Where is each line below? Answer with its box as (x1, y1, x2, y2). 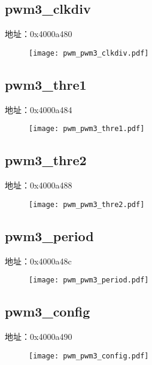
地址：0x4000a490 (5, 330, 72, 343)
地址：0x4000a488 (5, 179, 72, 191)
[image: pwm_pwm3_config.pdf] (29, 351, 149, 360)
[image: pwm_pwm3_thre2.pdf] (29, 200, 145, 209)
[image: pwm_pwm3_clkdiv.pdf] (29, 48, 149, 57)
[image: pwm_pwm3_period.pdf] (29, 276, 149, 285)
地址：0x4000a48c (5, 254, 72, 267)
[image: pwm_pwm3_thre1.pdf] (29, 124, 145, 133)
